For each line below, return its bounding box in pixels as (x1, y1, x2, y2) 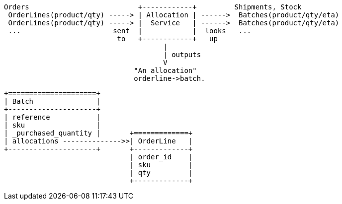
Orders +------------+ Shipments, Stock (4, 3, 302, 11)
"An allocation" (134, 67, 197, 74)
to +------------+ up (117, 35, 218, 43)
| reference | (4, 113, 100, 121)
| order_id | (129, 153, 193, 161)
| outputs (163, 51, 201, 59)
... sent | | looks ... (8, 27, 252, 35)
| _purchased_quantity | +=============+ (4, 129, 193, 137)
